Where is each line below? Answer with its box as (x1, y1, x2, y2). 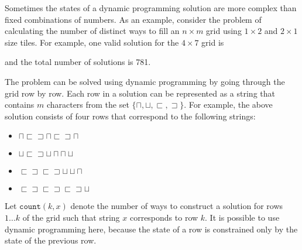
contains (5, 98, 35, 111)
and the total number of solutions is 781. (5, 56, 151, 68)
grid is (201, 36, 224, 48)
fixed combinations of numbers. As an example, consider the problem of (5, 13, 262, 25)
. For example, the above (184, 98, 273, 111)
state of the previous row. (5, 234, 97, 246)
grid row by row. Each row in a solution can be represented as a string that (5, 87, 275, 99)
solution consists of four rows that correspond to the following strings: (5, 109, 256, 122)
